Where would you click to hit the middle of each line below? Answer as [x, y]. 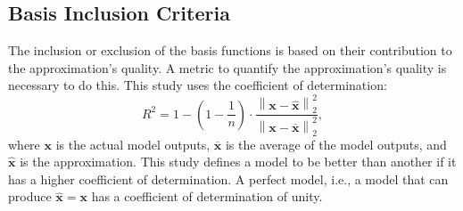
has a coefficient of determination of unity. [207, 196]
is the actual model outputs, [133, 144]
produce [30, 196]
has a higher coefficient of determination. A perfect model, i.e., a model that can [228, 179]
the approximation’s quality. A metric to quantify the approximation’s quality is [227, 67]
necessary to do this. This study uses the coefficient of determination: [198, 85]
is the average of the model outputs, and [336, 144]
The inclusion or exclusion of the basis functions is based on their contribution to [230, 50]
